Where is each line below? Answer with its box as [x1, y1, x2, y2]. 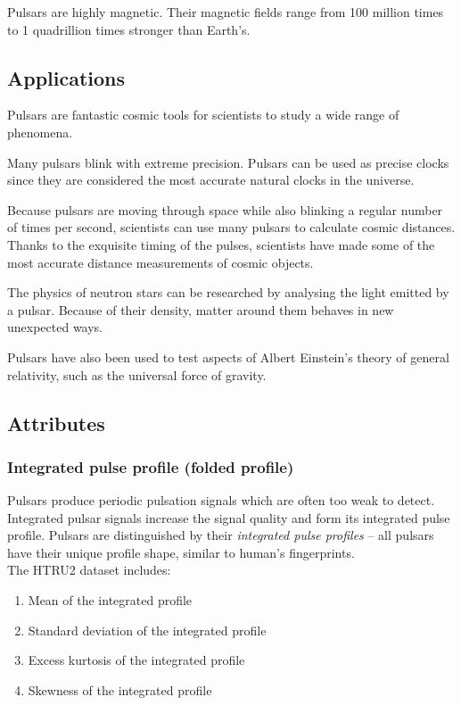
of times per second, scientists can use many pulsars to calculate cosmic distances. [7, 218, 456, 236]
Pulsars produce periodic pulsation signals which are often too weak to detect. [7, 491, 435, 510]
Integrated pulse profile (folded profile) [7, 455, 294, 477]
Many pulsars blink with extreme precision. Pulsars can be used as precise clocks [7, 153, 449, 171]
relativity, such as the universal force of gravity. [7, 365, 267, 384]
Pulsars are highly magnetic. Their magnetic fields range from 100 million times [7, 3, 444, 21]
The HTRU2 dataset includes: [7, 560, 171, 579]
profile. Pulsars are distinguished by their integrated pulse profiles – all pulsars [7, 526, 434, 544]
